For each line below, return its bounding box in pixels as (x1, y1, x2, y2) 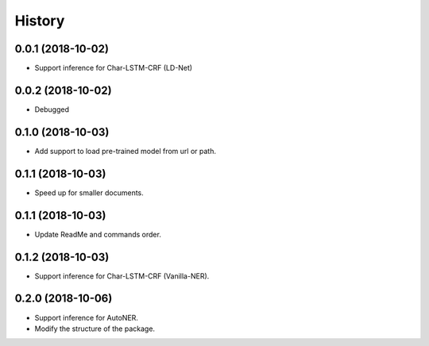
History (14, 12, 65, 29)
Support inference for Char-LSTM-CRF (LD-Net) (34, 63, 193, 73)
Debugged (34, 104, 70, 114)
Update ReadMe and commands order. (34, 229, 162, 239)
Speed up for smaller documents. (34, 187, 145, 198)
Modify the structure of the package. (34, 324, 155, 333)
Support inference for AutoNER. (34, 313, 139, 322)
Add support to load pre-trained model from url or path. (34, 146, 216, 156)
